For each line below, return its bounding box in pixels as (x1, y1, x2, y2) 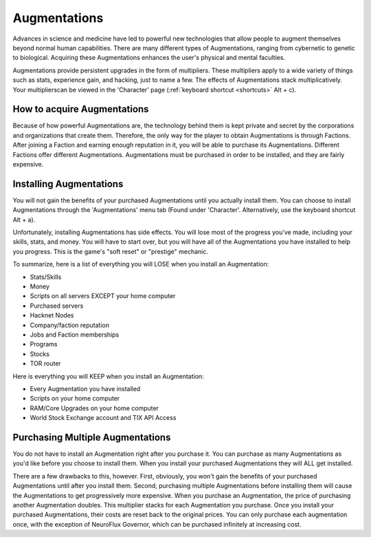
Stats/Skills (30, 273, 62, 281)
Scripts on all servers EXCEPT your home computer (30, 292, 176, 300)
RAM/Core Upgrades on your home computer (30, 403, 159, 412)
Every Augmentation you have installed (30, 384, 141, 392)
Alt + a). (12, 215, 36, 224)
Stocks (30, 350, 49, 358)
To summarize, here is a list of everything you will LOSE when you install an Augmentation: (12, 260, 269, 268)
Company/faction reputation (30, 321, 110, 329)
